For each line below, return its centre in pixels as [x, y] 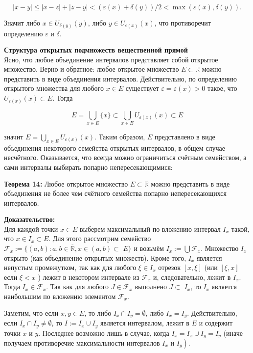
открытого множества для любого [54, 88]
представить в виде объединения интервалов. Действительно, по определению [120, 78]
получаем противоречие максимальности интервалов [82, 342]
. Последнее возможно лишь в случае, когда [104, 333]
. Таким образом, [120, 136]
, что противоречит [183, 23]
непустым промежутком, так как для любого [70, 267]
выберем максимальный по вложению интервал [150, 229]
